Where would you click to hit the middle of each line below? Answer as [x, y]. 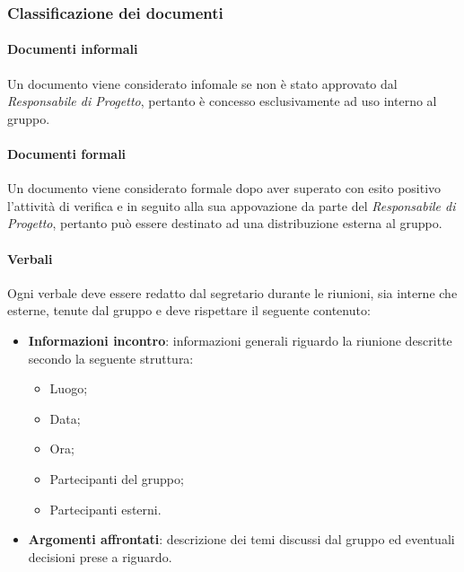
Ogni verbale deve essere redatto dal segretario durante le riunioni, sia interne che [232, 292]
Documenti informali [73, 49]
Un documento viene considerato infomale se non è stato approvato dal [202, 83]
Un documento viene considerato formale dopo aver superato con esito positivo [224, 188]
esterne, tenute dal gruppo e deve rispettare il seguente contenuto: [189, 310]
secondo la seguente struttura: [111, 358]
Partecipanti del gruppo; [117, 478]
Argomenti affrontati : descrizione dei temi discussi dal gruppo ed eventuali [241, 539]
